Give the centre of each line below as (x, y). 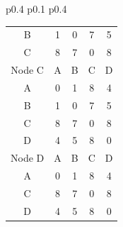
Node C (27, 70)
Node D (28, 158)
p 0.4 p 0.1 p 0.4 (36, 9)
